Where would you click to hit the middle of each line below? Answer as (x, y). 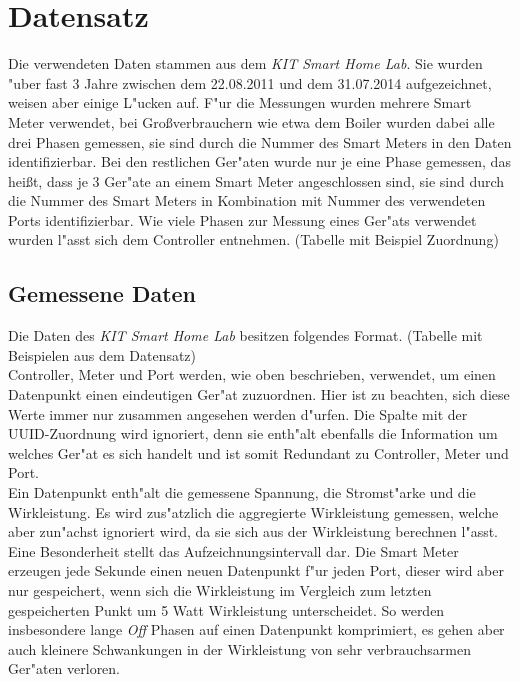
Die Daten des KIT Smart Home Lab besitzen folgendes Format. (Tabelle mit (245, 335)
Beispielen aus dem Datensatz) (102, 354)
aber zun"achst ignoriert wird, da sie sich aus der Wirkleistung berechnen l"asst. (253, 531)
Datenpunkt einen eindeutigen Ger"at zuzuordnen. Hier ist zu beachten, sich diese (259, 394)
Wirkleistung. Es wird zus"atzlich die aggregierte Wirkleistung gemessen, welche (253, 511)
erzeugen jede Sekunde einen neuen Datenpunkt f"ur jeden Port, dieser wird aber (256, 570)
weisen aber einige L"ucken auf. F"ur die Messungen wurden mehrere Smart (240, 102)
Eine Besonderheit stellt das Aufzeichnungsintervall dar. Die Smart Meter (233, 550)
